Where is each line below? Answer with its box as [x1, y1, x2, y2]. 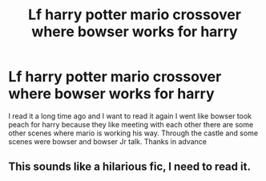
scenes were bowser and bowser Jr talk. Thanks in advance [8, 136, 207, 146]
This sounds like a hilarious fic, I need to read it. [8, 160, 251, 174]
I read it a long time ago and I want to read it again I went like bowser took [8, 111, 252, 121]
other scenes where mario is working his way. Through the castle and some [8, 128, 259, 138]
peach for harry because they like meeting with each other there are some [8, 119, 254, 129]
